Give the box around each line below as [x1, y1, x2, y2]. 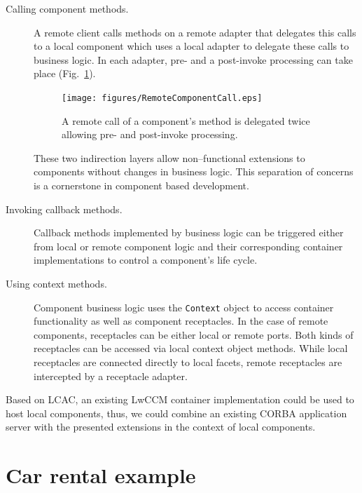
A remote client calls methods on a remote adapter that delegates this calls [34, 25, 356, 39]
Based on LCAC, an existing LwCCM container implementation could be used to [6, 392, 354, 407]
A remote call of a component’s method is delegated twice [62, 113, 310, 128]
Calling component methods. [6, 1, 129, 15]
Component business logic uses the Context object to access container [34, 299, 334, 314]
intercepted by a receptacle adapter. [34, 368, 188, 383]
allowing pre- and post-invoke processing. [62, 127, 238, 142]
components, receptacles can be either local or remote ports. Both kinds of [34, 327, 354, 342]
